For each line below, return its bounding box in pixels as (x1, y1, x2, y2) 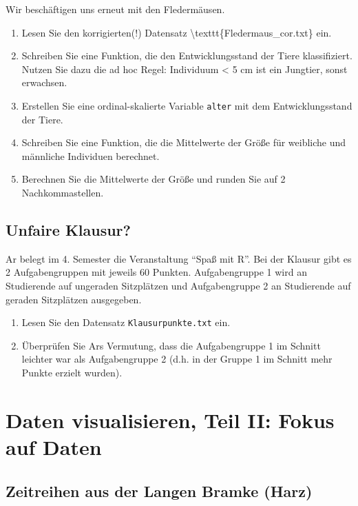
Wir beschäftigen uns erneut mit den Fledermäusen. (6, 2, 225, 16)
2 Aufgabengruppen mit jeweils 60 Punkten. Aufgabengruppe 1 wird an (6, 265, 307, 279)
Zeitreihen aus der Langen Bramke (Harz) (6, 480, 313, 501)
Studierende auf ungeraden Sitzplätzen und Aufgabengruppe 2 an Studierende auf (6, 278, 351, 292)
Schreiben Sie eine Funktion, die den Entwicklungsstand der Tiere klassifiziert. (21, 48, 352, 63)
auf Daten (6, 432, 102, 461)
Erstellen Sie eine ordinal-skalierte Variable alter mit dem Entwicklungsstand (21, 98, 352, 112)
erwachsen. (21, 75, 67, 90)
